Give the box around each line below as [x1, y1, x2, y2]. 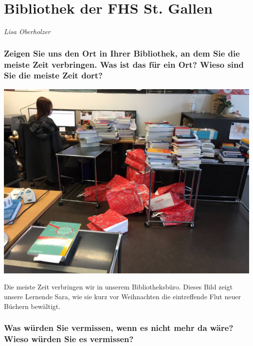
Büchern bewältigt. [4, 301, 61, 311]
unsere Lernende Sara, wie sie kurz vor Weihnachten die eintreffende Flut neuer [4, 291, 241, 301]
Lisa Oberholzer [4, 26, 51, 37]
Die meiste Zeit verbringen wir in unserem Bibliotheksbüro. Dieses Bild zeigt [4, 282, 233, 292]
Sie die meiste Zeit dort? [4, 69, 103, 81]
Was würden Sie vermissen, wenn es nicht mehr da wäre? [4, 322, 234, 334]
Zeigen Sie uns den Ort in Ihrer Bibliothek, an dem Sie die [4, 47, 240, 59]
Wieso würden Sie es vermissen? [4, 333, 134, 345]
